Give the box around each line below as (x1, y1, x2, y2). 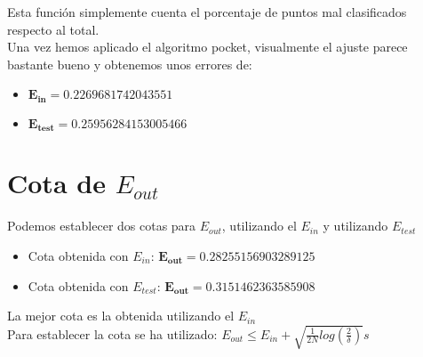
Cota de (7, 165, 106, 201)
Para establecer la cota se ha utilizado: (7, 324, 218, 343)
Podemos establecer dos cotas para (7, 216, 196, 235)
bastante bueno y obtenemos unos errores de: (7, 54, 252, 73)
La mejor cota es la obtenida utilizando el (7, 306, 235, 325)
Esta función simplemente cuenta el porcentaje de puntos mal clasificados (7, 3, 407, 20)
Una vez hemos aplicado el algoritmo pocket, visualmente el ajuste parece (7, 37, 408, 56)
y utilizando (323, 216, 388, 235)
